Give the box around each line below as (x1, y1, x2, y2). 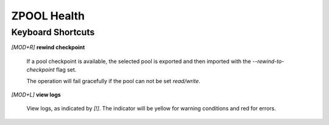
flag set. (55, 66, 77, 73)
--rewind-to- (252, 58, 285, 65)
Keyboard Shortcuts (11, 27, 95, 38)
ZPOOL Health (11, 9, 85, 22)
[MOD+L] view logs (11, 91, 61, 98)
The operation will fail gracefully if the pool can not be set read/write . (26, 77, 200, 84)
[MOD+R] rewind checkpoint (11, 44, 85, 51)
